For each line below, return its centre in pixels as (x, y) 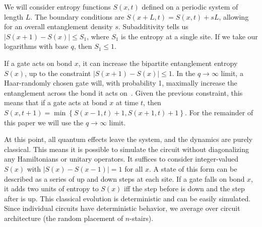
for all (134, 168)
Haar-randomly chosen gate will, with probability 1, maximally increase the (121, 83)
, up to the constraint (58, 73)
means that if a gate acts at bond (56, 102)
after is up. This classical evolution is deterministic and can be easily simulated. (127, 198)
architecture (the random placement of (64, 218)
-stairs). (142, 218)
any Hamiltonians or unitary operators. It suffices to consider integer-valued (121, 159)
